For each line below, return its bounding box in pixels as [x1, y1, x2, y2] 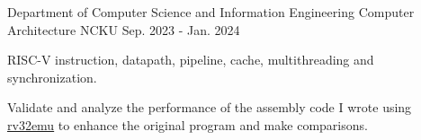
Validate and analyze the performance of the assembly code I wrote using [7, 98, 412, 117]
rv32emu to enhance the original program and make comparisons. [7, 115, 368, 134]
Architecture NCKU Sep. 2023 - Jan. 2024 [7, 20, 240, 39]
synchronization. [7, 67, 97, 86]
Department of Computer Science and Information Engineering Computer [7, 3, 415, 21]
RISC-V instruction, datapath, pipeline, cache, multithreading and [7, 50, 374, 69]
